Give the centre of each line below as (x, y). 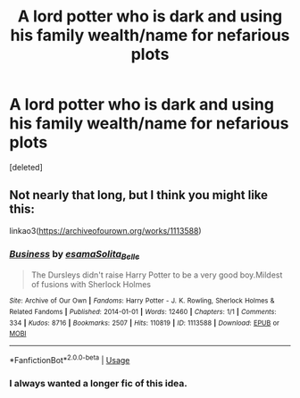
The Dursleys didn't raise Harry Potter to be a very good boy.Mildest (157, 275)
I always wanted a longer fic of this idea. (98, 383)
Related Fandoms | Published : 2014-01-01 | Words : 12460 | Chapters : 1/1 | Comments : (143, 311)
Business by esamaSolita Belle (75, 254)
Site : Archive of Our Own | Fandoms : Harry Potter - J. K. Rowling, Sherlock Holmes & (142, 301)
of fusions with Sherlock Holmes (91, 285)
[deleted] (26, 167)
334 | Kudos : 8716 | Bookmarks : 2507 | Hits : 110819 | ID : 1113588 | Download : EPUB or (144, 323)
